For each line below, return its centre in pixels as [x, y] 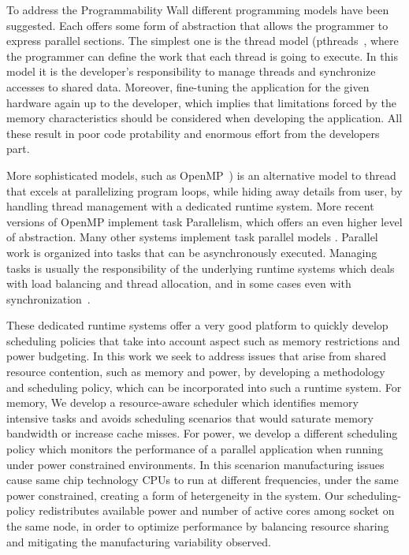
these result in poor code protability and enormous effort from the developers [193, 133]
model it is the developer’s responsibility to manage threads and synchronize [191, 71]
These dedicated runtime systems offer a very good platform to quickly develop [197, 325]
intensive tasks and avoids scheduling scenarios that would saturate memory [190, 417]
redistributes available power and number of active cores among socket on [217, 510]
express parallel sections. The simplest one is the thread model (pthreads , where [203, 41]
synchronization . [48, 298]
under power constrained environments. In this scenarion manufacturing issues [195, 464]
